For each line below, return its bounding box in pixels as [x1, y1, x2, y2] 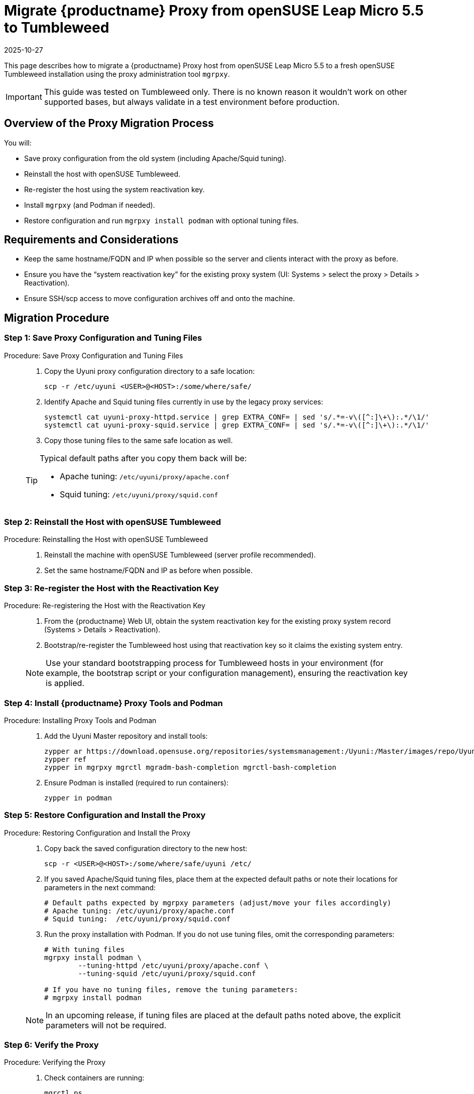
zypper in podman [44, 793, 112, 802]
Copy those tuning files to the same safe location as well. [44, 436, 233, 445]
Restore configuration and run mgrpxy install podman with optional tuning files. [24, 216, 299, 225]
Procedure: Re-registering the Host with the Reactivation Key [4, 601, 205, 610]
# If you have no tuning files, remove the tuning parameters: [44, 985, 298, 994]
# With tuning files [44, 945, 125, 953]
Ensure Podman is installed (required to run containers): [44, 778, 228, 787]
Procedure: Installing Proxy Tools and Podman [4, 716, 157, 725]
